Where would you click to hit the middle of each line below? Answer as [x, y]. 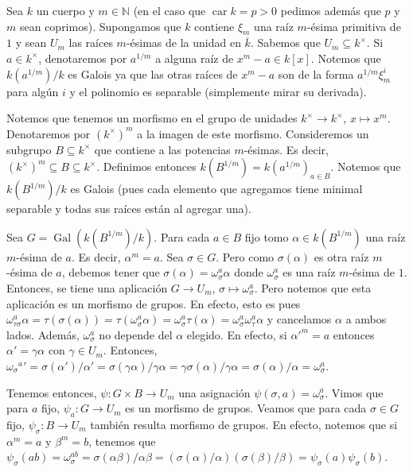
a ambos [366, 319]
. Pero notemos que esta [313, 287]
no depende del [136, 334]
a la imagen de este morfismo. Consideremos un [253, 133]
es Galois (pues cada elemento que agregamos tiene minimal [216, 189]
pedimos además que [331, 10]
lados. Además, [43, 334]
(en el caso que [169, 10]
